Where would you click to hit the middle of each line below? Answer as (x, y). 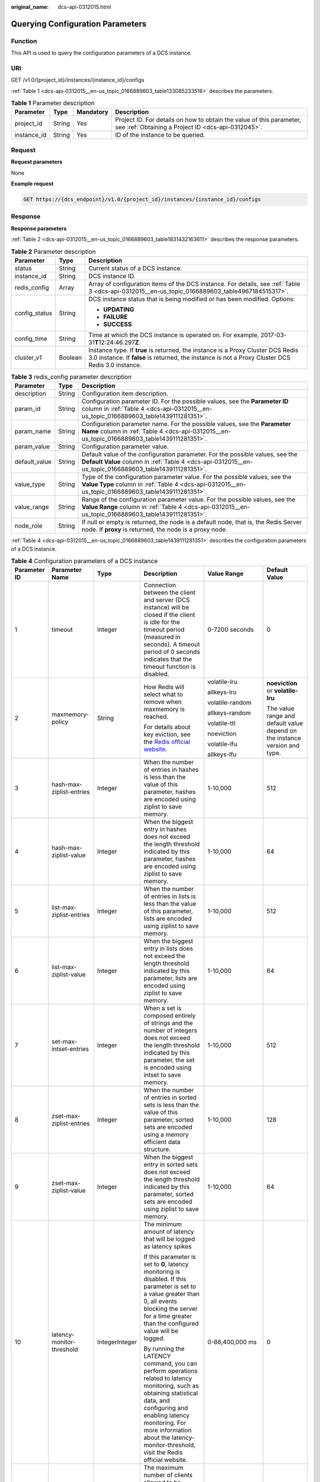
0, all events (160, 1301)
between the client (169, 593)
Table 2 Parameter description (53, 251)
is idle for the (161, 622)
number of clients (168, 1475)
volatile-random (230, 702)
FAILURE (116, 317)
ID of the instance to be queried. (160, 135)
